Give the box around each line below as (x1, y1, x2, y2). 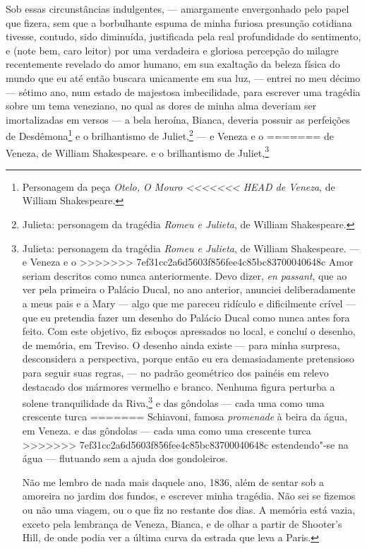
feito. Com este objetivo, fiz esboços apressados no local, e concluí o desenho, (22, 324, 356, 338)
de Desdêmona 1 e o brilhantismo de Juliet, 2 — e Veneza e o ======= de (6, 126, 334, 143)
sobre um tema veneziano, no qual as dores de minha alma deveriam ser (6, 98, 317, 113)
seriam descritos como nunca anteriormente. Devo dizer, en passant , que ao (22, 268, 347, 283)
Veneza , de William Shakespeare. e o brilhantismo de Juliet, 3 (6, 143, 270, 160)
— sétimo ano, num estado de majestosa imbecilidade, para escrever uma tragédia (6, 84, 361, 99)
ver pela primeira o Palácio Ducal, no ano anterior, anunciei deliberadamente (22, 282, 356, 297)
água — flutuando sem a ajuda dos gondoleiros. (22, 451, 228, 466)
